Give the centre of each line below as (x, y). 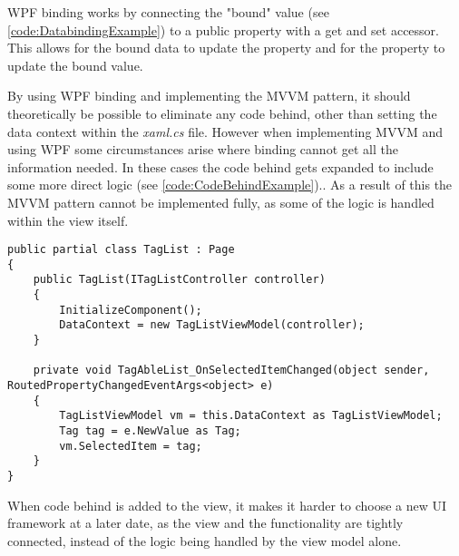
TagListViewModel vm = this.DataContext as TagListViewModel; (251, 416)
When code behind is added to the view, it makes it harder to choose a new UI (227, 505)
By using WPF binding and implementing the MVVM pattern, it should (209, 96)
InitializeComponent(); (131, 310)
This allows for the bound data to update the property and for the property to (226, 48)
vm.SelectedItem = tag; (131, 446)
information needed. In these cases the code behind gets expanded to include (220, 166)
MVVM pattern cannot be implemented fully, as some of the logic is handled (221, 202)
